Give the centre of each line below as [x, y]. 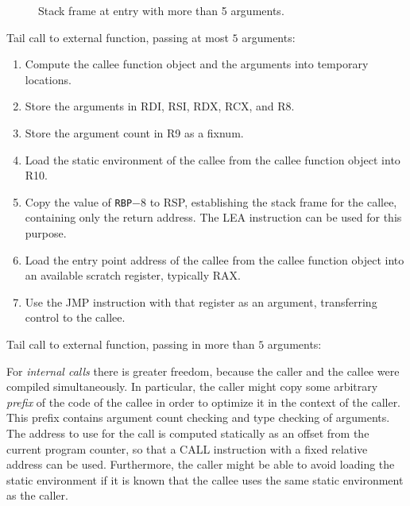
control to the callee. [75, 317]
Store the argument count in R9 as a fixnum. [134, 132]
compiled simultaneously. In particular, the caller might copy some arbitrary [192, 386]
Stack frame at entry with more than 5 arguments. [161, 10]
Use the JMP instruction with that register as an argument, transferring [201, 301]
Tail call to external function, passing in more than [131, 344]
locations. [48, 79]
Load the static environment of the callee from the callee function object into [213, 159]
